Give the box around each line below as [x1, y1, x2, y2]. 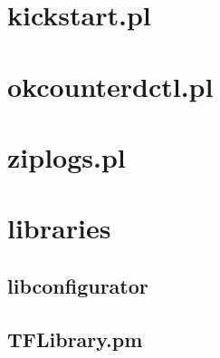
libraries [7, 209, 111, 247]
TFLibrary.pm [7, 324, 143, 353]
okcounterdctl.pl [7, 67, 214, 104]
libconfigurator [7, 271, 148, 299]
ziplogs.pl [7, 138, 126, 175]
